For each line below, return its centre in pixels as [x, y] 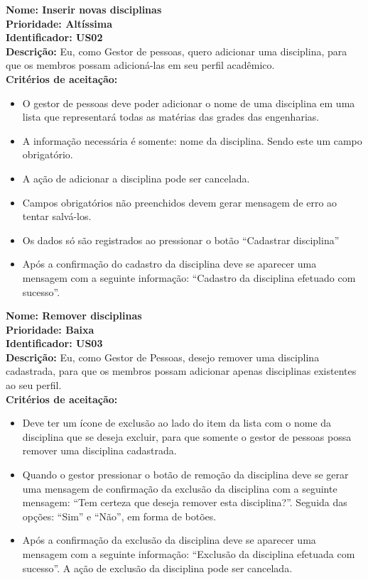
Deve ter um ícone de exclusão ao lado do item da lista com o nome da [177, 423]
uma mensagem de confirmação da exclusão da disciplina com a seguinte [180, 488]
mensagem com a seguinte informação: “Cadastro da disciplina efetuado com [189, 277]
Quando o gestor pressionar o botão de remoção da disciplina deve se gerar [185, 475]
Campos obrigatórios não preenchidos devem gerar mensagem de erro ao [180, 202]
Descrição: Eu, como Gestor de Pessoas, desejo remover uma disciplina [163, 357]
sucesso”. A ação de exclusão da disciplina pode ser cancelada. [157, 568]
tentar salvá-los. [57, 216]
